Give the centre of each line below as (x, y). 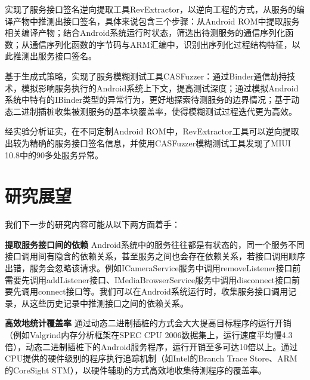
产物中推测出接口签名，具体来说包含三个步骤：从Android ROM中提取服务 (156, 21)
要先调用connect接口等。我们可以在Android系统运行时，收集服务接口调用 (146, 291)
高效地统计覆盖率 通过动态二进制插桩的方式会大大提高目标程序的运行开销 (148, 323)
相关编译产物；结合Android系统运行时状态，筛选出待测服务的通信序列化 (145, 33)
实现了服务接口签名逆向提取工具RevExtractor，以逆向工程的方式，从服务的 (151, 9)
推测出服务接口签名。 (55, 56)
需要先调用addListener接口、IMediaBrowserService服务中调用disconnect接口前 (153, 279)
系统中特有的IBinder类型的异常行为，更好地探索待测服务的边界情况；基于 (148, 99)
